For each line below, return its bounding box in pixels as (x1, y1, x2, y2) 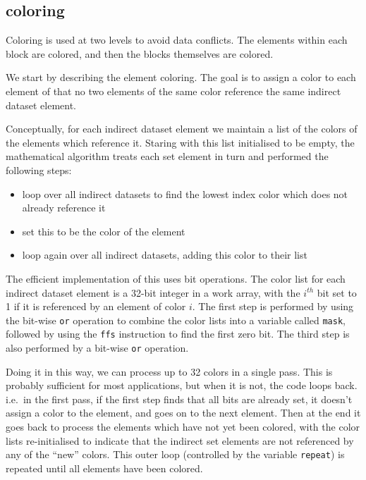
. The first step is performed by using (192, 299, 354, 314)
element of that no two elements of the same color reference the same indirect (6, 83, 341, 98)
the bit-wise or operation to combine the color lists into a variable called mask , (6, 312, 346, 327)
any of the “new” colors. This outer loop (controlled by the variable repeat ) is (6, 447, 345, 462)
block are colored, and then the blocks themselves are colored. (6, 46, 274, 61)
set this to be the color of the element (22, 223, 185, 238)
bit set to (317, 285, 357, 300)
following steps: (6, 162, 72, 177)
